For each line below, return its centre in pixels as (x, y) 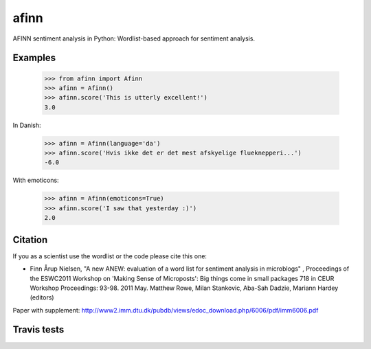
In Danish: (27, 125)
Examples (34, 58)
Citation (30, 239)
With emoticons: (36, 180)
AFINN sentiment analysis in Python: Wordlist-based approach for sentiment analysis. (134, 38)
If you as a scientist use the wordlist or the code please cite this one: (110, 256)
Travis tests (38, 330)
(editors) (42, 297)
